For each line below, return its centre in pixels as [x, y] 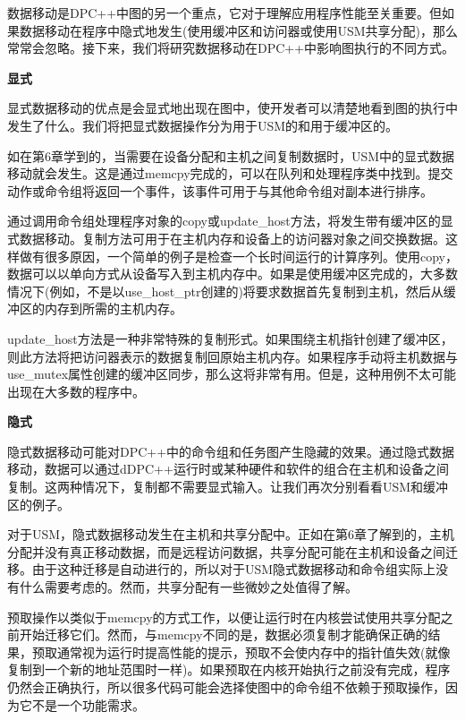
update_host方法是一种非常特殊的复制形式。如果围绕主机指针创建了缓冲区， [230, 338]
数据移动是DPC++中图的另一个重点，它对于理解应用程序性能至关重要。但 [225, 13]
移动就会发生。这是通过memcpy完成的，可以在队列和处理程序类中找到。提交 [230, 173]
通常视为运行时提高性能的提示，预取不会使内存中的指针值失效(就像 [254, 651]
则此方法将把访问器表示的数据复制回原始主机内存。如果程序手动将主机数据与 [232, 356]
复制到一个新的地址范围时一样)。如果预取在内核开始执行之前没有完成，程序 [229, 669]
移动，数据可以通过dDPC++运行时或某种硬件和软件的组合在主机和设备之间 [228, 469]
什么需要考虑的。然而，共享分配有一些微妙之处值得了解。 [188, 587]
